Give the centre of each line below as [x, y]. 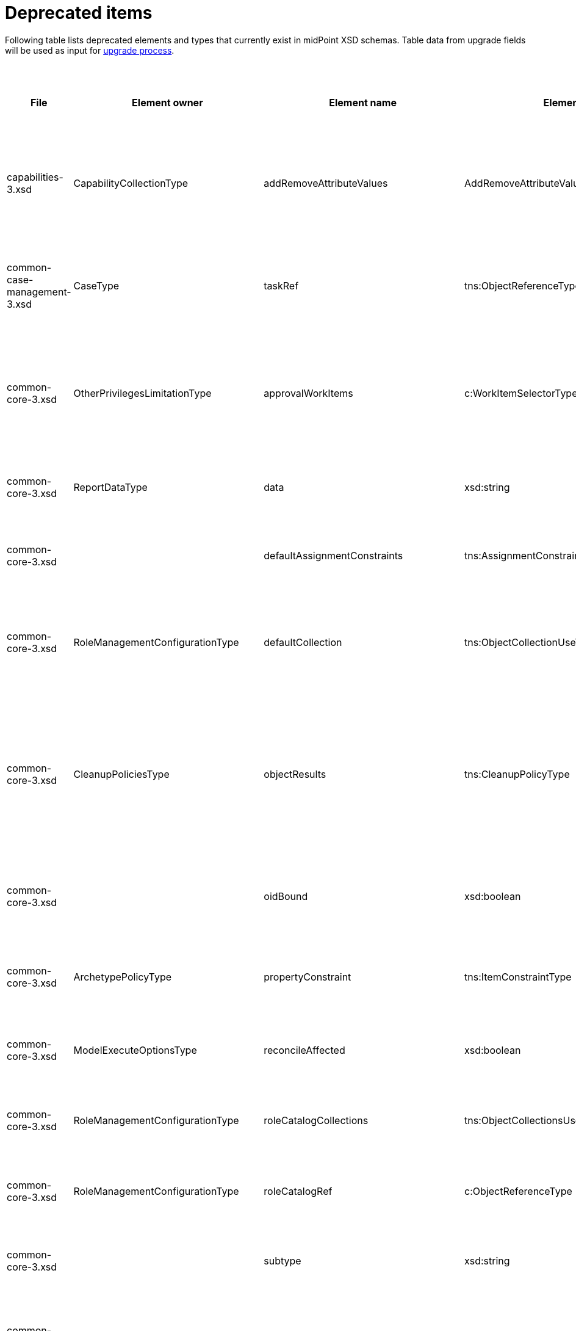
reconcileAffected [304, 1050]
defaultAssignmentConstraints [333, 555]
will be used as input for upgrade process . [90, 50]
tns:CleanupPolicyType [517, 774]
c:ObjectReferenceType [518, 1191]
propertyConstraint [308, 977]
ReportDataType [110, 487]
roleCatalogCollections [316, 1121]
